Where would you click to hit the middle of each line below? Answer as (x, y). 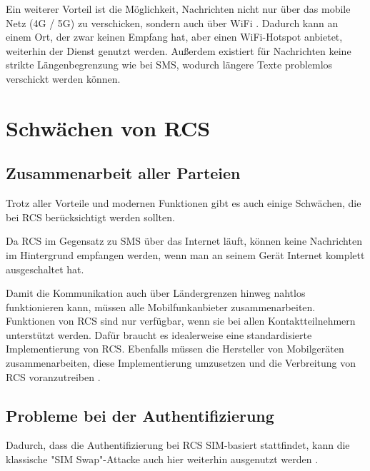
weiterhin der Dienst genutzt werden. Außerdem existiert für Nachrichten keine (179, 50)
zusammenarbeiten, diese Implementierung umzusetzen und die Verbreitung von (181, 363)
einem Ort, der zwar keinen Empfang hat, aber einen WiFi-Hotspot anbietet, (174, 37)
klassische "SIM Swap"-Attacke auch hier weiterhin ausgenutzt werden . (162, 459)
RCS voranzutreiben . (53, 376)
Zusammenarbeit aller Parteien (123, 173)
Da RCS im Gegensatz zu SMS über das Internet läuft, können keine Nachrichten (184, 241)
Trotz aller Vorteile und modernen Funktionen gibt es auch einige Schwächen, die (184, 203)
